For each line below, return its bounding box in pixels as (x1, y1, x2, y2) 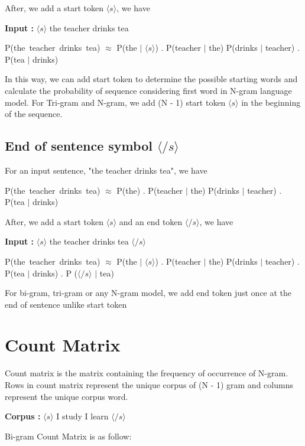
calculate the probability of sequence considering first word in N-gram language (5, 84, 292, 96)
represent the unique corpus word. (5, 390, 128, 402)
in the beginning (241, 96, 301, 108)
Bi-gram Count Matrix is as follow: (5, 429, 132, 442)
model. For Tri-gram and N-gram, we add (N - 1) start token (5, 96, 226, 108)
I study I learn (56, 410, 109, 422)
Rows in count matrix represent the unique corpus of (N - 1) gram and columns (5, 379, 293, 391)
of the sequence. (5, 108, 63, 120)
